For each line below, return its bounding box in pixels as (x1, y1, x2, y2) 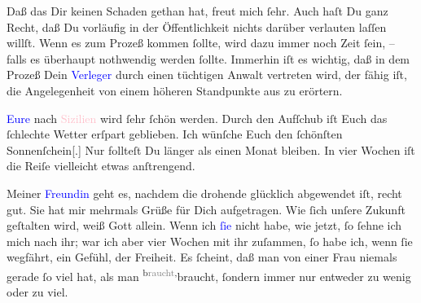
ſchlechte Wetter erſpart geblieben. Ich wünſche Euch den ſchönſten (7, 125, 343, 143)
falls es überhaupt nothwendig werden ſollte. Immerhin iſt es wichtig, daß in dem (7, 50, 410, 67)
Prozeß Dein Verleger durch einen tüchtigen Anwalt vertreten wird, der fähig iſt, (7, 66, 407, 83)
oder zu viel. (7, 283, 68, 301)
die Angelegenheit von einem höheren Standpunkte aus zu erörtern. (7, 81, 343, 99)
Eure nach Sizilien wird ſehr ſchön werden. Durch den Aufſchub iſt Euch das (7, 109, 388, 126)
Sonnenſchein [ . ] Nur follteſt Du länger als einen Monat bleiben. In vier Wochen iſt (7, 141, 415, 158)
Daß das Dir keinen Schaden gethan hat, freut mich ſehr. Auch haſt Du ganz (7, 2, 388, 19)
